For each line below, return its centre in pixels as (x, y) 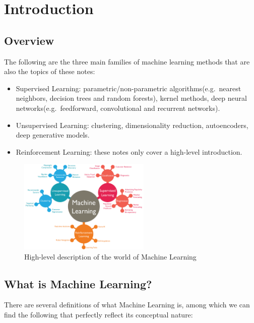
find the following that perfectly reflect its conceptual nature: (99, 315)
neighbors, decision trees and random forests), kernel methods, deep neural (131, 98)
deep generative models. (53, 135)
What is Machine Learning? (78, 283)
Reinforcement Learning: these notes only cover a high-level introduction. (129, 151)
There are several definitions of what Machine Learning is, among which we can (127, 305)
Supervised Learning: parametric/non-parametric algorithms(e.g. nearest (129, 88)
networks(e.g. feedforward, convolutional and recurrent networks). (118, 108)
